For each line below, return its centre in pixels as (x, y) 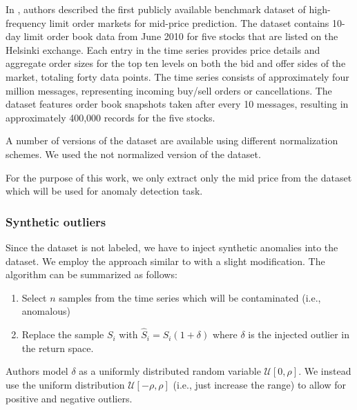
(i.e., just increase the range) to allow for (259, 384)
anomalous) (46, 311)
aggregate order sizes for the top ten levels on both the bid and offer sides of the (176, 63)
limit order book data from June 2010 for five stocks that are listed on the (181, 36)
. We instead (325, 371)
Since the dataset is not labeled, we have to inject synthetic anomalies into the (172, 247)
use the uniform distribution (65, 384)
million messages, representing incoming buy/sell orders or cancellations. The (169, 90)
